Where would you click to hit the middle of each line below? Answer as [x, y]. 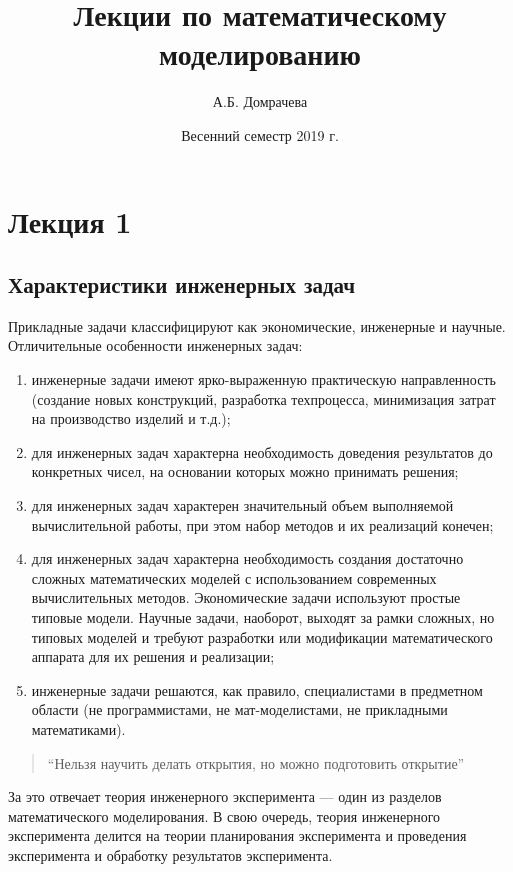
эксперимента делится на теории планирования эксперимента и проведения [237, 835]
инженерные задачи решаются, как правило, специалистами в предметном [257, 689]
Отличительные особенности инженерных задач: [155, 345]
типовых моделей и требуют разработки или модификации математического [262, 636]
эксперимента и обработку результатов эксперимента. [170, 854]
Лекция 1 [70, 220]
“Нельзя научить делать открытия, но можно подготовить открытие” [256, 762]
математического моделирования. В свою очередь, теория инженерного [224, 815]
